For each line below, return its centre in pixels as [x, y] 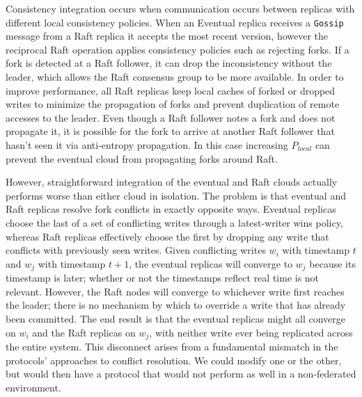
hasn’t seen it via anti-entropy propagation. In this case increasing [147, 145]
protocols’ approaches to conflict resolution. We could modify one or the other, [174, 360]
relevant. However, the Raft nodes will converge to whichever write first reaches [175, 291]
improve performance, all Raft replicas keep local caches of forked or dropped [171, 90]
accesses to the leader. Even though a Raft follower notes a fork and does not [171, 117]
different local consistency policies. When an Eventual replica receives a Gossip [175, 22]
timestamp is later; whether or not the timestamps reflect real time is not [163, 278]
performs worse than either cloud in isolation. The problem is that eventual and [176, 195]
